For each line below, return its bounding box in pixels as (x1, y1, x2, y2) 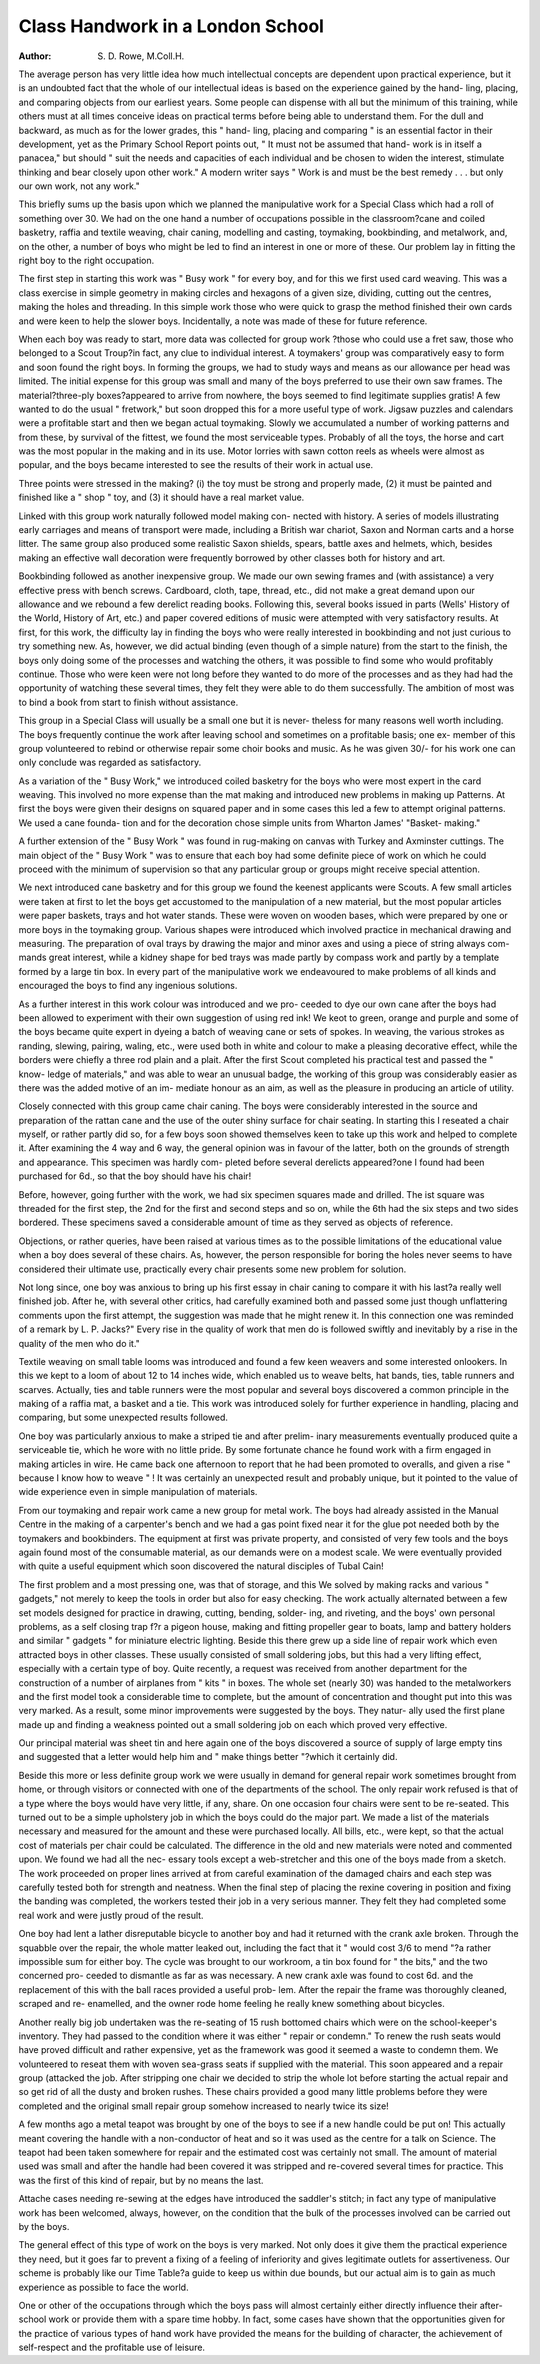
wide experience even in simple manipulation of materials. (18, 1486, 258, 1498)
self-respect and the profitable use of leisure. (18, 2341, 205, 2354)
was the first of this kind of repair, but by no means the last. (18, 2174, 264, 2186)
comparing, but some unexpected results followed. (18, 1411, 229, 1424)
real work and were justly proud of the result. (18, 1909, 204, 1921)
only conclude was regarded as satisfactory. (18, 756, 202, 769)
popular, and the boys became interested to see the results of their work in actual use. (18, 459, 374, 471)
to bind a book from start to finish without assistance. (18, 696, 239, 708)
